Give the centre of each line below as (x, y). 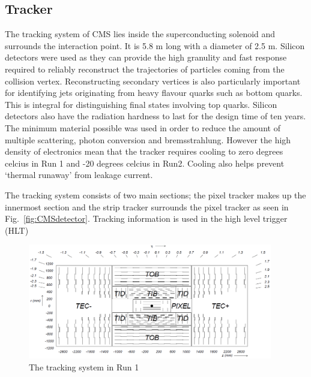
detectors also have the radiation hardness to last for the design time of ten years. (155, 116)
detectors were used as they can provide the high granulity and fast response (146, 57)
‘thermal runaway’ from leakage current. (79, 175)
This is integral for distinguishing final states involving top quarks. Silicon (141, 104)
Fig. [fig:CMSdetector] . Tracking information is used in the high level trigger (146, 218)
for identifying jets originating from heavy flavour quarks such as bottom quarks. (154, 93)
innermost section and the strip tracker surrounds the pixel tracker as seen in (147, 206)
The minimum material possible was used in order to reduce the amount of (143, 127)
